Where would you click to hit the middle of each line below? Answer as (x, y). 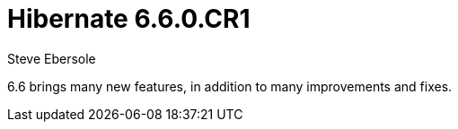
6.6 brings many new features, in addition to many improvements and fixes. (230, 86)
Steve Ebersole (52, 58)
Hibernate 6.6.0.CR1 (129, 19)
